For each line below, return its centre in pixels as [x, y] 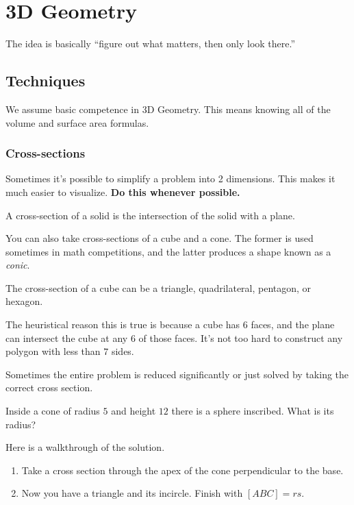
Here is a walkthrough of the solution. [85, 447]
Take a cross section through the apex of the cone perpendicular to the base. [182, 470]
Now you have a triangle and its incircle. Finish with [132, 493]
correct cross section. [49, 387]
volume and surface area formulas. [77, 122]
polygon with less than [53, 351]
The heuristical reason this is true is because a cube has [123, 324]
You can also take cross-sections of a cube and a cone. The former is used [160, 238]
